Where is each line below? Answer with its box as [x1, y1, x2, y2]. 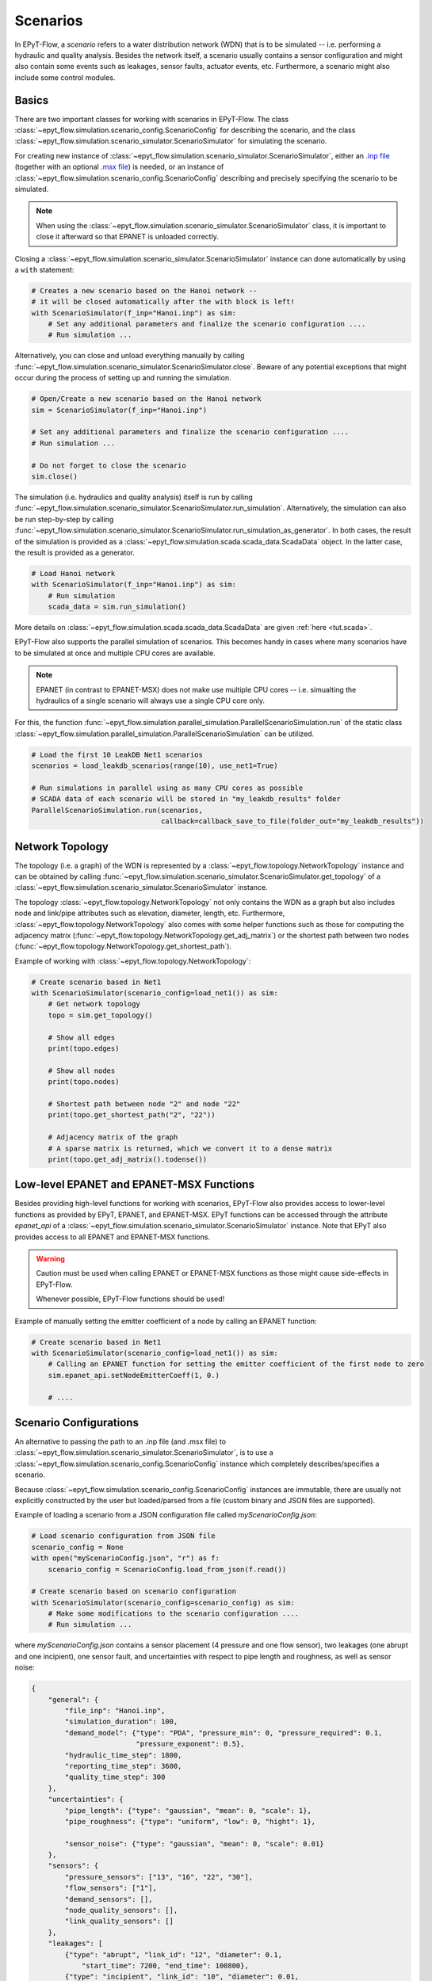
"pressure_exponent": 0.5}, [136, 1739, 245, 1749]
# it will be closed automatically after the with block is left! [31, 297, 295, 307]
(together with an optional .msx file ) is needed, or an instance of [14, 162, 224, 172]
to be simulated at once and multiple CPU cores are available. [14, 648, 216, 658]
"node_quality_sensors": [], [64, 1906, 178, 1915]
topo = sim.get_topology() [48, 1010, 154, 1020]
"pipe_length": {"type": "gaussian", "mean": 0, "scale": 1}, [64, 1806, 312, 1815]
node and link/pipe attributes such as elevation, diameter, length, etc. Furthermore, [14, 908, 285, 918]
